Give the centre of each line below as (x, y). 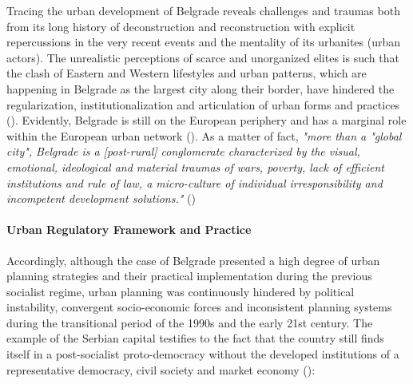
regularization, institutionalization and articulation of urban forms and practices (203, 104)
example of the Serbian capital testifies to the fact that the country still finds (195, 338)
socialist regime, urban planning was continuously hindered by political (181, 291)
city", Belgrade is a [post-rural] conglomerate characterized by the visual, (183, 151)
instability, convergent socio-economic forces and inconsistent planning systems (199, 307)
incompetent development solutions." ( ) (101, 198)
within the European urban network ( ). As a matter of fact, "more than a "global (204, 135)
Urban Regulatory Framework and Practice (129, 230)
